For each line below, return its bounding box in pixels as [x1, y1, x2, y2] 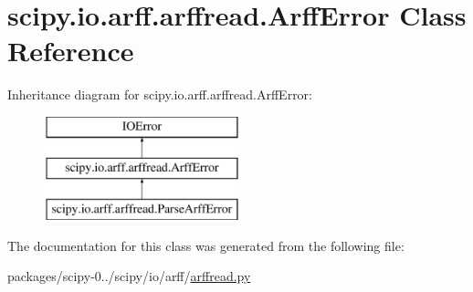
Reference [7, 32, 134, 69]
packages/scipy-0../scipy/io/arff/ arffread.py [7, 266, 251, 286]
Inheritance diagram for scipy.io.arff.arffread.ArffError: [7, 85, 312, 104]
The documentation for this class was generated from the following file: [7, 235, 405, 255]
